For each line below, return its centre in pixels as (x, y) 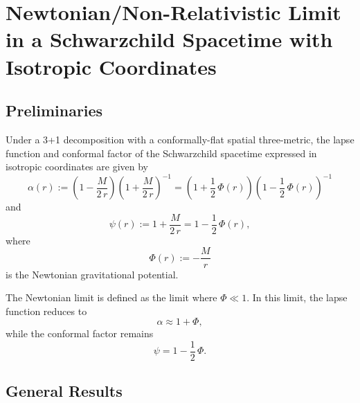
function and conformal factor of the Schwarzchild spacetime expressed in (161, 153)
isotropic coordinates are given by (77, 167)
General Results (64, 391)
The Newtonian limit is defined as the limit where (111, 297)
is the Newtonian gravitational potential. (92, 274)
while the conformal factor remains (80, 333)
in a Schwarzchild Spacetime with (169, 39)
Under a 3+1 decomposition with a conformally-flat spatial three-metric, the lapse (180, 139)
